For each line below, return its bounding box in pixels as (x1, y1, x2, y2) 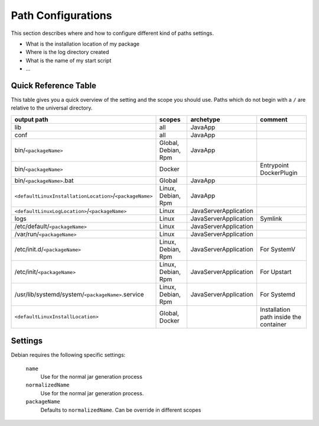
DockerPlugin (260, 169, 298, 177)
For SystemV (260, 245, 295, 253)
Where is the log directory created (25, 49, 109, 56)
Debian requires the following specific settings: (11, 351, 126, 359)
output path (14, 115, 48, 124)
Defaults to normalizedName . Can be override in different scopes (40, 406, 201, 414)
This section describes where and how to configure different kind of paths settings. (11, 30, 214, 37)
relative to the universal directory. (11, 104, 93, 112)
